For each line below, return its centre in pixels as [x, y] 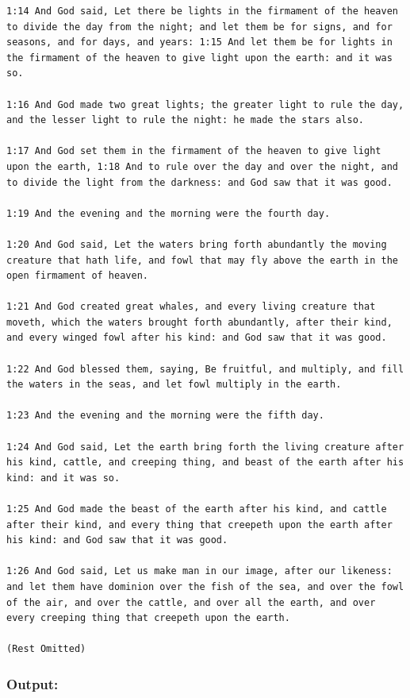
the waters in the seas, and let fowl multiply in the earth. [174, 385]
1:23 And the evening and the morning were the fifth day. [165, 416]
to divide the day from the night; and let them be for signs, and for [199, 27]
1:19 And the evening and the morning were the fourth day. [169, 213]
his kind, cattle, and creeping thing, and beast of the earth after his [205, 463]
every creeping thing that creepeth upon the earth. [148, 618]
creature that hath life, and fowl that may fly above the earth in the [202, 260]
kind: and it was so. [63, 478]
